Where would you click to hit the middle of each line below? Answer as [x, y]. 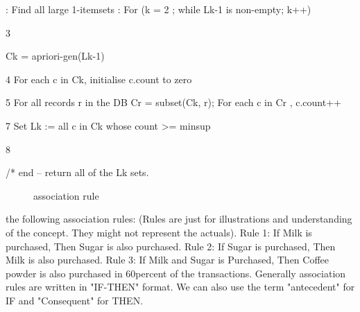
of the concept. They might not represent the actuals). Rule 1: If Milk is [159, 232]
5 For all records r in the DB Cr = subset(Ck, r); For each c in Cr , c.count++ [173, 102]
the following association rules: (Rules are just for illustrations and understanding [179, 219]
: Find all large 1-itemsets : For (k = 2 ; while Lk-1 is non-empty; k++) [158, 9]
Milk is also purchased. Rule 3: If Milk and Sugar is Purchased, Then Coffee [168, 260]
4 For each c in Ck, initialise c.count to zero [99, 79]
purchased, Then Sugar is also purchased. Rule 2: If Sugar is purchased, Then [171, 246]
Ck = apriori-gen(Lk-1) [55, 56]
